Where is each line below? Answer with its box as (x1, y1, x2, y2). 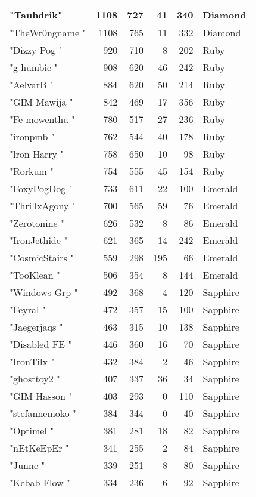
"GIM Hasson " (10, 389, 73, 403)
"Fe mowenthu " (10, 112, 75, 126)
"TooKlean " (10, 268, 60, 282)
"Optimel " (10, 424, 54, 437)
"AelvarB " (10, 78, 54, 91)
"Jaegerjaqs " (10, 320, 63, 334)
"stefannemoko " (10, 406, 77, 420)
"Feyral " (10, 302, 46, 316)
